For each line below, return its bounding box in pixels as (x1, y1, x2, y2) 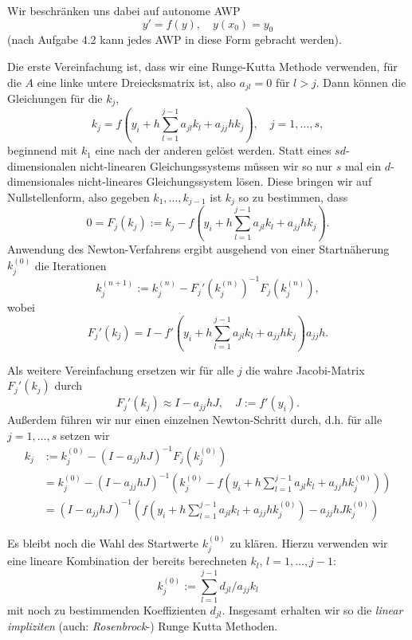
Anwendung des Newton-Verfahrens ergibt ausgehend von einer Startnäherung (7, 241, 390, 257)
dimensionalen (7, 157, 77, 174)
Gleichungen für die (7, 90, 103, 107)
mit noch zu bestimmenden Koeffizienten (7, 601, 206, 618)
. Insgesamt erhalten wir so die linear (222, 601, 403, 618)
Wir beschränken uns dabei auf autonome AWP (7, 2, 241, 18)
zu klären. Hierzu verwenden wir (230, 534, 388, 551)
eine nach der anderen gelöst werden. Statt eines (95, 142, 332, 159)
